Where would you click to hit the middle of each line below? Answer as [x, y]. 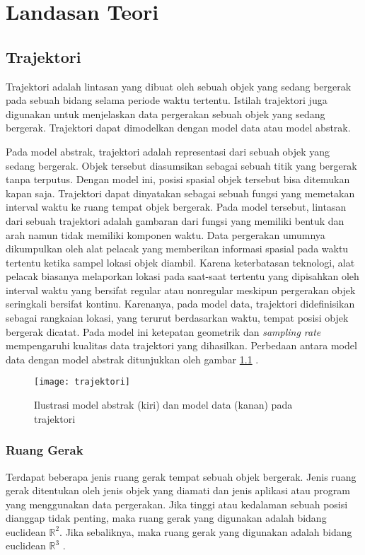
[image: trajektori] [82, 382]
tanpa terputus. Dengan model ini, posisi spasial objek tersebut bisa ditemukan [178, 179]
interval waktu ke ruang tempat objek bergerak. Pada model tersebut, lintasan [176, 207]
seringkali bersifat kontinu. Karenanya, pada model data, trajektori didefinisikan [180, 304]
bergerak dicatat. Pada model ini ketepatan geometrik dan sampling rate [163, 331]
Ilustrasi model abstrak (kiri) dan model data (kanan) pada [163, 405]
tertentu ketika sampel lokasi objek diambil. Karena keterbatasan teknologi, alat [180, 262]
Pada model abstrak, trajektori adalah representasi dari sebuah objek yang [168, 151]
